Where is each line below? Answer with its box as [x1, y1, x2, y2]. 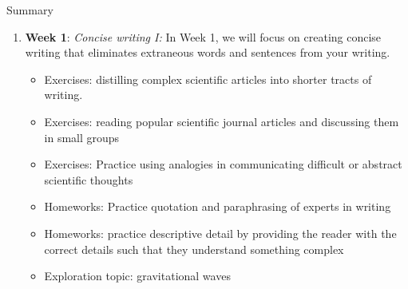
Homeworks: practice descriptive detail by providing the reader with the [44, 224, 397, 241]
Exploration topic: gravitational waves [44, 267, 231, 284]
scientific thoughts [44, 171, 133, 188]
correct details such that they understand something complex [44, 240, 344, 257]
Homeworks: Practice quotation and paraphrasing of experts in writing [44, 198, 391, 215]
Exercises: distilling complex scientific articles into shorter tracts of [44, 70, 372, 87]
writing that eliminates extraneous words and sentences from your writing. [25, 44, 390, 61]
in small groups [44, 129, 120, 145]
